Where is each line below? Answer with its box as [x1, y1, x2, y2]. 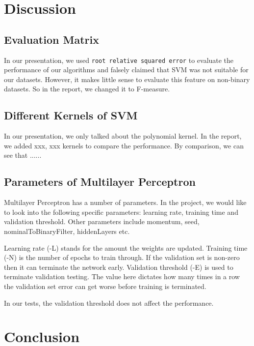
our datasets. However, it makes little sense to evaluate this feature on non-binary [4, 74, 250, 84]
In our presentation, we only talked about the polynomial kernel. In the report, [4, 131, 242, 141]
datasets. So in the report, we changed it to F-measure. [4, 84, 170, 94]
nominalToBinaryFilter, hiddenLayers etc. [4, 226, 130, 236]
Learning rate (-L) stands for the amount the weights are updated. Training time [4, 242, 248, 253]
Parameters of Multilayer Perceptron [4, 174, 196, 189]
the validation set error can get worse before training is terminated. [4, 281, 206, 291]
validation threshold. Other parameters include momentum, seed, [4, 216, 200, 227]
